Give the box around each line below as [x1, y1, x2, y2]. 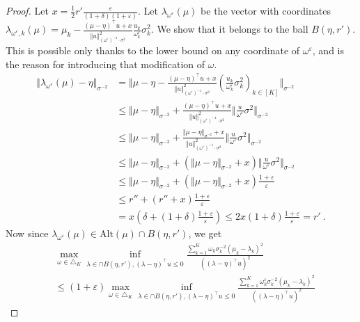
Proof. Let [6, 3, 49, 17]
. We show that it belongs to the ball [150, 22, 308, 36]
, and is [312, 42, 344, 57]
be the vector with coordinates [201, 3, 331, 17]
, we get [188, 225, 222, 240]
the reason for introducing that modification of [6, 56, 205, 71]
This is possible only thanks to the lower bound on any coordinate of [6, 42, 300, 57]
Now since [6, 225, 49, 240]
